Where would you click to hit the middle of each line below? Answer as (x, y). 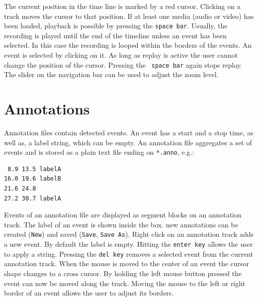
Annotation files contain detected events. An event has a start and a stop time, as (129, 132)
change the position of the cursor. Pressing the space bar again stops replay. (123, 64)
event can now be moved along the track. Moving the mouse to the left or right (125, 283)
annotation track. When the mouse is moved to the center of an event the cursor (127, 263)
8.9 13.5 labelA (34, 169)
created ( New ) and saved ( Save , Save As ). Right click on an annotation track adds (129, 234)
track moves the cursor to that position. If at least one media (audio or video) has (129, 16)
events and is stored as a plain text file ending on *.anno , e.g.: (99, 152)
